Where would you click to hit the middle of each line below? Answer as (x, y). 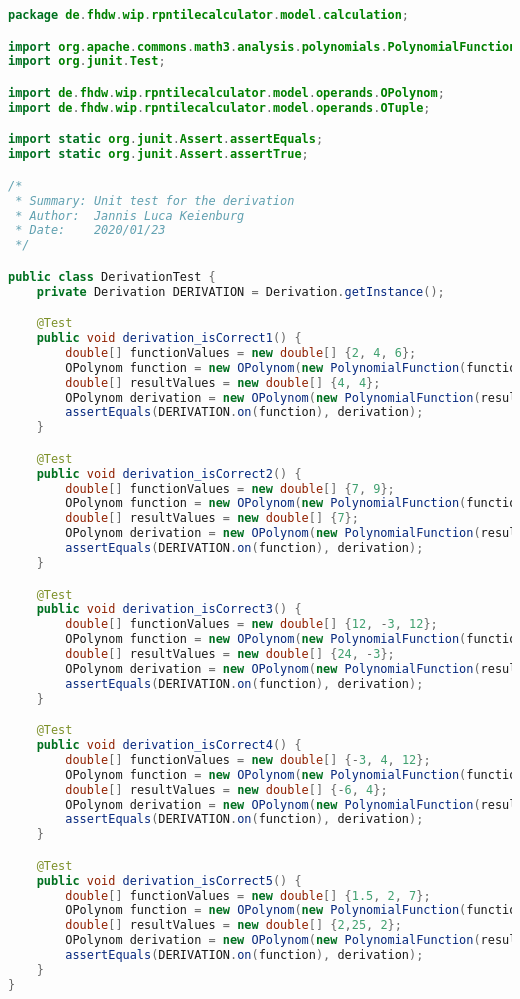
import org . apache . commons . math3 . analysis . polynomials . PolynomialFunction (262, 46)
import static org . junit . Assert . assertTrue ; (158, 154)
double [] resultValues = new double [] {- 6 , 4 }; (226, 789)
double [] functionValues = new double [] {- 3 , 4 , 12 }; (248, 759)
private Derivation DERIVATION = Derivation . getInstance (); (240, 291)
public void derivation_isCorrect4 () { (169, 745)
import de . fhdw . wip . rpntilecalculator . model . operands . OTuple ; (219, 107)
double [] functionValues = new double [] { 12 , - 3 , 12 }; (251, 624)
